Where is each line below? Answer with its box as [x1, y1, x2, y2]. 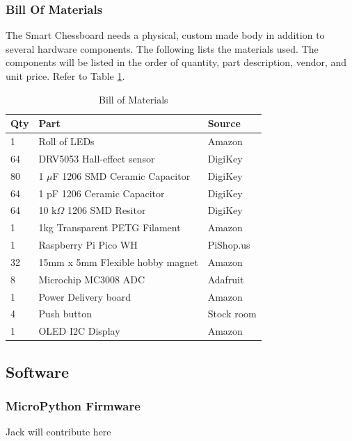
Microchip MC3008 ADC [38, 272, 145, 286]
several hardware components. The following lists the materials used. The [6, 41, 319, 56]
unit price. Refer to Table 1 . [6, 69, 125, 83]
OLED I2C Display [38, 324, 120, 338]
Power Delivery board [38, 289, 131, 303]
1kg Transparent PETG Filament [38, 220, 181, 235]
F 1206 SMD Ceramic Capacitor [52, 168, 191, 183]
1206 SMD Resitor [67, 203, 146, 217]
